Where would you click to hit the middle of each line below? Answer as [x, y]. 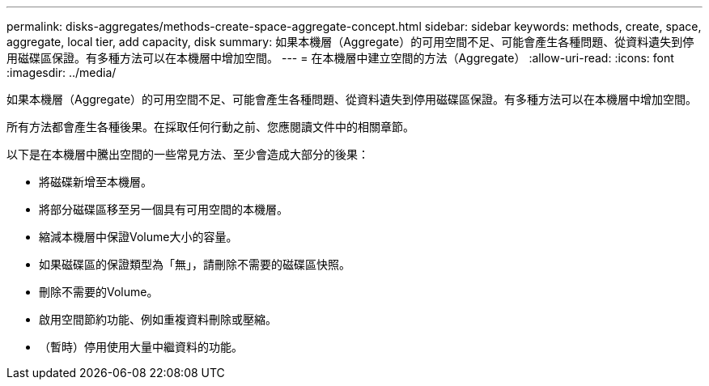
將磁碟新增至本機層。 [96, 182]
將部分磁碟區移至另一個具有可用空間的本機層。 [163, 209]
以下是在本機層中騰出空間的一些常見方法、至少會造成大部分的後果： [188, 154]
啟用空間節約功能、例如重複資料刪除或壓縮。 [158, 319]
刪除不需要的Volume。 [99, 292]
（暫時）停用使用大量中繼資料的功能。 [141, 347]
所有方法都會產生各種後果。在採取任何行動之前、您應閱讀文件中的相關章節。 [210, 127]
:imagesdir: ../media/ [62, 72]
